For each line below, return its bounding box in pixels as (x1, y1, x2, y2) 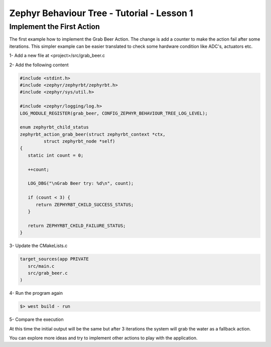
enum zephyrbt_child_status (20, 125, 89, 130)
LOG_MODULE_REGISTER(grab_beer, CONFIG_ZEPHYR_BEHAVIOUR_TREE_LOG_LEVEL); (20, 110, 208, 116)
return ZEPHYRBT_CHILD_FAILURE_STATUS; (28, 222, 126, 228)
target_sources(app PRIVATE (20, 256, 89, 262)
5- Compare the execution (9, 316, 64, 322)
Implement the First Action (9, 22, 100, 31)
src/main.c (28, 263, 55, 269)
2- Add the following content (9, 62, 69, 68)
